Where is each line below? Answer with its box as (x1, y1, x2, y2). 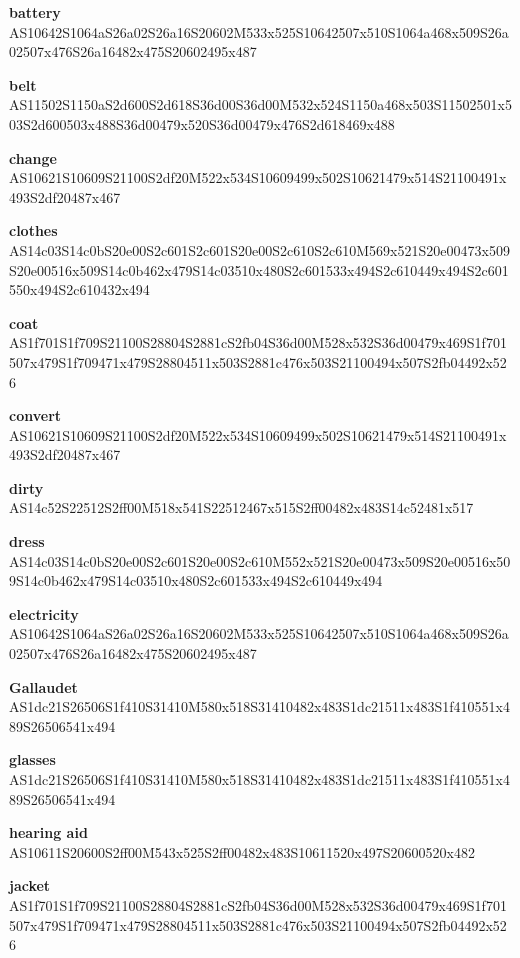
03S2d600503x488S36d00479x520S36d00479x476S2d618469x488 (9, 113, 395, 134)
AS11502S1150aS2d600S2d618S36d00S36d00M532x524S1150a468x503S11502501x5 (9, 94, 512, 115)
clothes (9, 220, 58, 241)
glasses (9, 749, 56, 770)
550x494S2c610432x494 (9, 279, 150, 300)
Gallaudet (9, 676, 78, 697)
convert (9, 405, 62, 426)
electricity (9, 603, 79, 624)
